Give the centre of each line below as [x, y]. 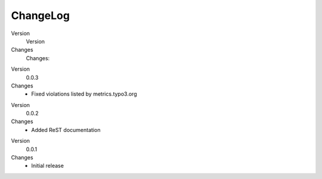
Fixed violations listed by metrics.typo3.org [84, 94]
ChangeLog [40, 15]
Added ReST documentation [66, 130]
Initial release [47, 166]
